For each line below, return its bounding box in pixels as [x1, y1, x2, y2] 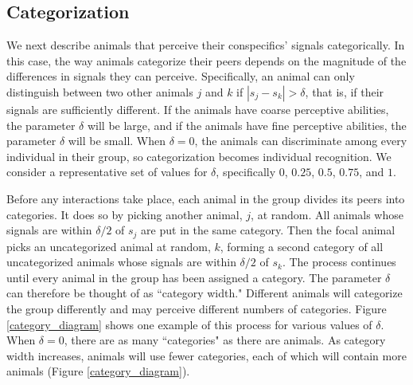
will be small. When [68, 132, 166, 149]
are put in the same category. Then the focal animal [141, 222, 395, 238]
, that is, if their [305, 83, 384, 100]
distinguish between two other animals [6, 83, 193, 100]
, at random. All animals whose [251, 206, 403, 222]
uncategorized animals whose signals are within [6, 253, 236, 270]
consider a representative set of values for [6, 163, 208, 180]
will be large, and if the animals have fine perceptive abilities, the [87, 116, 407, 133]
